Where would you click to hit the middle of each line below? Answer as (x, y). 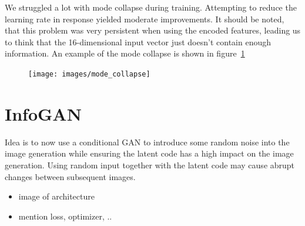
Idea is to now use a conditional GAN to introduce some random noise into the (147, 142)
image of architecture (56, 196)
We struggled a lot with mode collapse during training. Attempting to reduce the (151, 7)
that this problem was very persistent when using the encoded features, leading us (153, 30)
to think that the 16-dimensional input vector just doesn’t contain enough (138, 41)
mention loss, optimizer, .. (65, 216)
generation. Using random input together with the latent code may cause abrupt (150, 164)
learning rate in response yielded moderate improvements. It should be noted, (145, 19)
